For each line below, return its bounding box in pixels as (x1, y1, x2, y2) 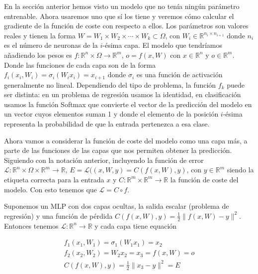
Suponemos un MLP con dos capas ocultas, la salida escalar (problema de (4, 201, 229, 211)
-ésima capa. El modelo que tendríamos (102, 40, 223, 50)
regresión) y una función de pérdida (4, 210, 113, 221)
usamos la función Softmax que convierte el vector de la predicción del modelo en (4, 99, 252, 109)
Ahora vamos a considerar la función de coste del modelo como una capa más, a (4, 135, 248, 145)
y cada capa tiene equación (94, 220, 177, 231)
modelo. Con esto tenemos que (4, 184, 97, 194)
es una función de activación (136, 69, 223, 80)
